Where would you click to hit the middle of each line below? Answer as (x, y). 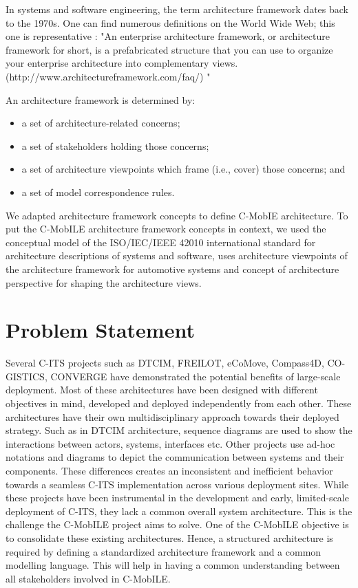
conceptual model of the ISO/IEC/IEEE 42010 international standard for (161, 242)
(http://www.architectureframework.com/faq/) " (108, 76)
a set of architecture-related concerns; (101, 123)
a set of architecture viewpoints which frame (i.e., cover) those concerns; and (183, 169)
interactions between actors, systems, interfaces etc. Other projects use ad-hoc (170, 443)
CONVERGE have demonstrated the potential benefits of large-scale (196, 376)
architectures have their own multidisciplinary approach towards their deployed (172, 416)
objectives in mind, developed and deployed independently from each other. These (179, 403)
